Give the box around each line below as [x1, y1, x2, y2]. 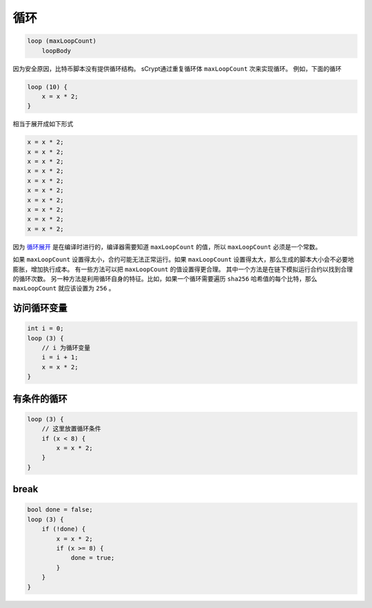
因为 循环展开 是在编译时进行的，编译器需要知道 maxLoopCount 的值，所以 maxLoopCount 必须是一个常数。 [12, 242, 322, 251]
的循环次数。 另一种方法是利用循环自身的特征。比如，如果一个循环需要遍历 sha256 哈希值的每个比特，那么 [12, 274, 318, 282]
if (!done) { [41, 525, 86, 533]
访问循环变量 [12, 302, 68, 314]
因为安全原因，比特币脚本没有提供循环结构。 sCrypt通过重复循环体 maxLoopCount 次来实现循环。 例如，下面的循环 [12, 64, 342, 72]
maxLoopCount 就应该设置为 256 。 [12, 284, 115, 293]
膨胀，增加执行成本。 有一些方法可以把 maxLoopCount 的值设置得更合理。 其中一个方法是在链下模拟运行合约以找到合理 [12, 265, 353, 273]
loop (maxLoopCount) [27, 37, 96, 45]
